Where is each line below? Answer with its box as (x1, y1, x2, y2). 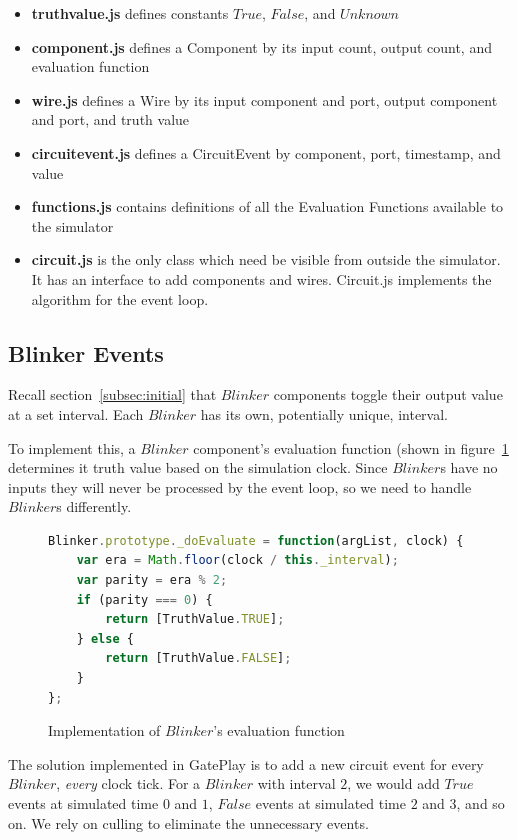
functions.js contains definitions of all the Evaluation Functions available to (31, 196, 504, 217)
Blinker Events (8, 337, 164, 368)
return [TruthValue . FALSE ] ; (105, 651, 292, 666)
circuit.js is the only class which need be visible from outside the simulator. (31, 249, 501, 270)
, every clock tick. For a (56, 773, 201, 794)
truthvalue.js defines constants (31, 3, 229, 23)
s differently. (56, 496, 132, 517)
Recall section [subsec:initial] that (8, 384, 217, 405)
